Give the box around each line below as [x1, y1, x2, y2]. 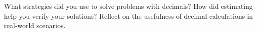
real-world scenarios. [4, 20, 66, 31]
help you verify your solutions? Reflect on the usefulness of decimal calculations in [4, 10, 253, 21]
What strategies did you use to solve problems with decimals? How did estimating [4, 1, 253, 11]
